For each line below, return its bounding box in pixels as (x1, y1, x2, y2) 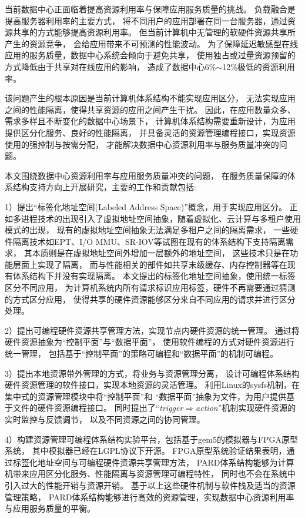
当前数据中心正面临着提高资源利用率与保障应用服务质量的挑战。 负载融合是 (5, 3, 296, 15)
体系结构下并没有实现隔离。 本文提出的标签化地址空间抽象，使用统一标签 (12, 270, 296, 282)
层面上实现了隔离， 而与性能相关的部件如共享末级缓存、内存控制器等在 (12, 258, 287, 270)
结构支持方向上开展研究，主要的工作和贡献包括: (12, 181, 196, 193)
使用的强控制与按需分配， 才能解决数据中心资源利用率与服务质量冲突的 (5, 138, 279, 150)
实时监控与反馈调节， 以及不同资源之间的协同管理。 (5, 413, 205, 425)
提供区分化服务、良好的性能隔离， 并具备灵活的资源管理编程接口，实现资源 (5, 126, 296, 138)
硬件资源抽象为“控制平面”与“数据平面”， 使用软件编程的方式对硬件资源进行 (5, 336, 295, 348)
